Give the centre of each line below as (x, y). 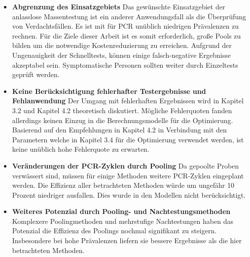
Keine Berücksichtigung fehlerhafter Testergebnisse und (109, 91)
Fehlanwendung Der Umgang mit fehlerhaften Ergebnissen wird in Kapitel (128, 101)
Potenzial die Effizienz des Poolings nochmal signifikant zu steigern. (114, 231)
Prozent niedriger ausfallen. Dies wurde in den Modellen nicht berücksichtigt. (129, 194)
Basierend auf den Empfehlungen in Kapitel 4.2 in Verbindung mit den (119, 130)
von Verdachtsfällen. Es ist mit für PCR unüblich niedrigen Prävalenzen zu (125, 26)
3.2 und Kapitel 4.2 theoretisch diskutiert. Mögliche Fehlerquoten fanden (122, 110)
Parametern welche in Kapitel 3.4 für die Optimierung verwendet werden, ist (128, 139)
